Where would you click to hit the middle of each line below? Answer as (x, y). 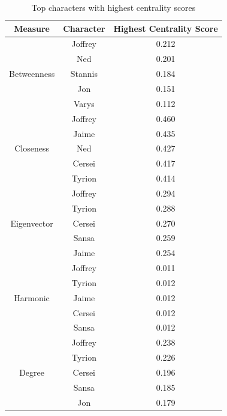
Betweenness (32, 74)
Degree (32, 372)
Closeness (32, 148)
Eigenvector (32, 223)
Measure (32, 28)
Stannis (84, 74)
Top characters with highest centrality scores (113, 7)
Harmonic (32, 297)
